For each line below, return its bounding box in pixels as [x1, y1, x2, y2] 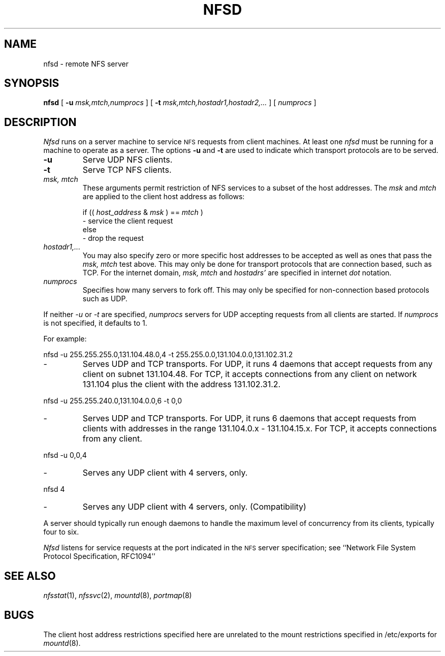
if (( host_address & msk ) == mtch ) [82, 208, 203, 217]
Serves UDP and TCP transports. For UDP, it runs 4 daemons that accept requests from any [82, 359, 433, 369]
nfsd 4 [43, 485, 65, 494]
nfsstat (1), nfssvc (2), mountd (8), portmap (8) [43, 591, 192, 600]
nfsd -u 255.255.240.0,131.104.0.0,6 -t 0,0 [43, 396, 182, 405]
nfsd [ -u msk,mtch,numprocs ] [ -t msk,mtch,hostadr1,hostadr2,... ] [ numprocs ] [43, 98, 316, 107]
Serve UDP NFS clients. [82, 154, 173, 165]
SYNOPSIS [4, 77, 59, 90]
